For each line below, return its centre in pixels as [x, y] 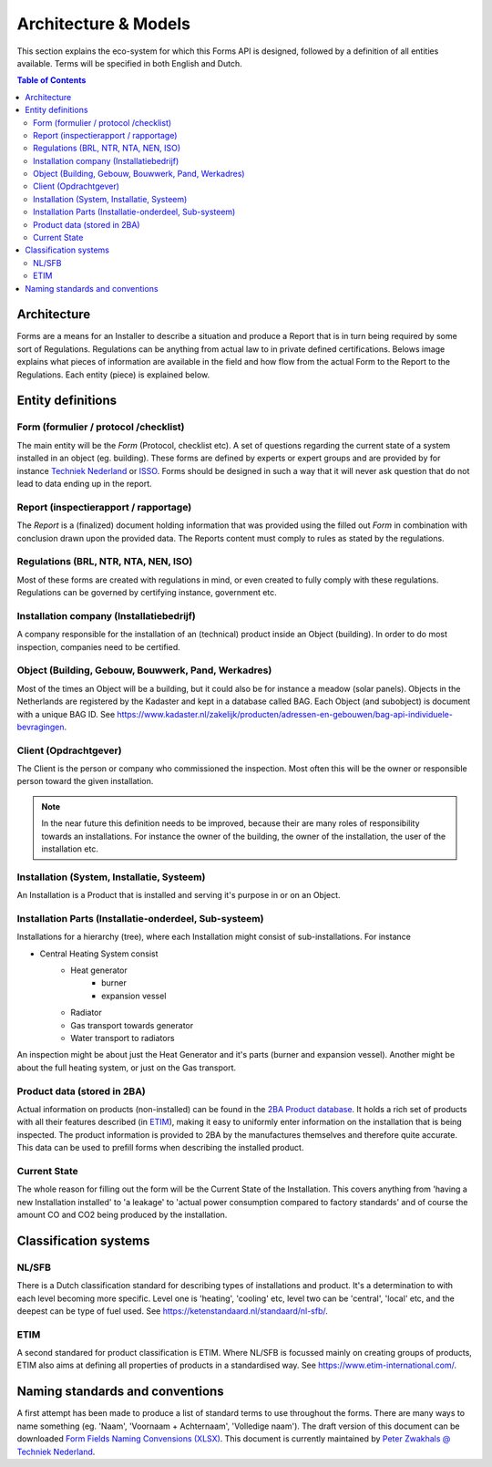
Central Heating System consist [99, 954]
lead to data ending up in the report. [84, 483]
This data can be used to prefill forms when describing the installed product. [160, 1148]
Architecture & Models [104, 24]
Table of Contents [51, 80]
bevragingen [41, 727]
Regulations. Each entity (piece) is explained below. [113, 375]
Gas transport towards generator [132, 1025]
